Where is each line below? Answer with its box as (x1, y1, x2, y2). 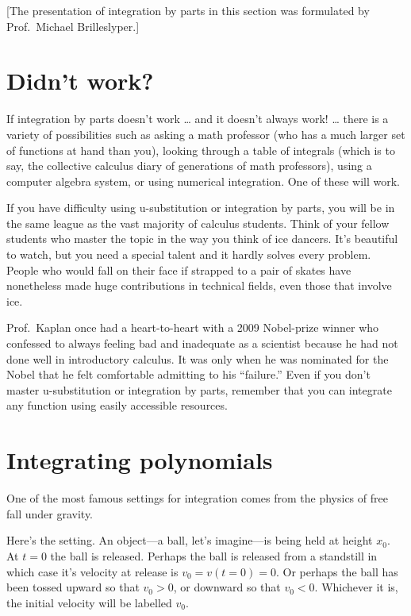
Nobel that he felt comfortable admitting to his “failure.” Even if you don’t (6, 366, 371, 383)
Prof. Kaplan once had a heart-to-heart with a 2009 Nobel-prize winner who (6, 319, 379, 336)
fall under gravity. (6, 505, 94, 522)
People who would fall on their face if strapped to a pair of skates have (6, 261, 351, 278)
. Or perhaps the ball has (275, 563, 398, 579)
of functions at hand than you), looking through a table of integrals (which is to (6, 141, 395, 158)
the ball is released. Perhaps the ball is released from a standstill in (50, 547, 378, 564)
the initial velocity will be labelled (6, 594, 172, 610)
